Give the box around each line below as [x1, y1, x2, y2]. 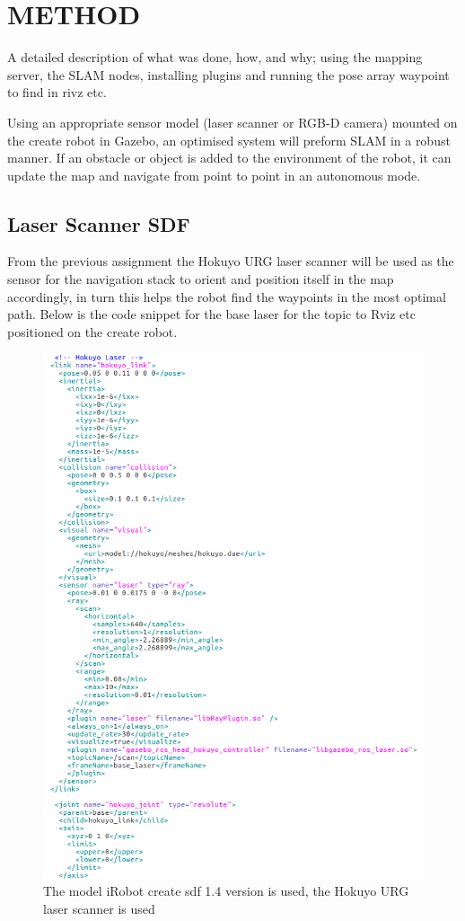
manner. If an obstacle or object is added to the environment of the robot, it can [7, 148, 452, 167]
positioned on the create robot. [7, 322, 178, 341]
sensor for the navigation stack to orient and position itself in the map [7, 270, 394, 288]
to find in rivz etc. [7, 83, 107, 102]
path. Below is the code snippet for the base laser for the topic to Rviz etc [7, 305, 416, 323]
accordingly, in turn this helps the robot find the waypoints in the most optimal [7, 287, 446, 306]
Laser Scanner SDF [7, 209, 190, 237]
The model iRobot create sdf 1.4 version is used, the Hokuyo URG [43, 881, 409, 900]
